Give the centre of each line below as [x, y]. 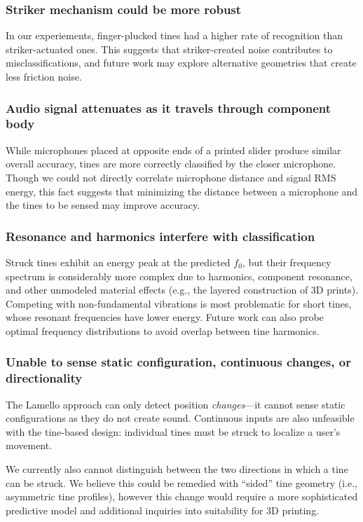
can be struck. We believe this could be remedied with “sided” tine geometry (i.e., [181, 482]
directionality [44, 378]
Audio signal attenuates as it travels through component [169, 108]
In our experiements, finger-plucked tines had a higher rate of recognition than [174, 35]
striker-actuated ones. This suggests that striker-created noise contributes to [169, 49]
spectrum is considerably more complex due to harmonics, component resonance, [179, 276]
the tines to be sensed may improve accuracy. [103, 205]
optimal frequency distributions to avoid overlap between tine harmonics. [163, 330]
